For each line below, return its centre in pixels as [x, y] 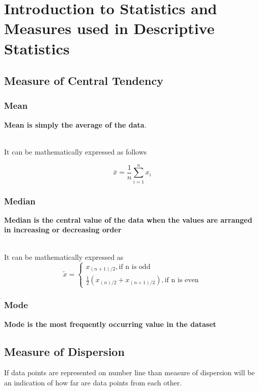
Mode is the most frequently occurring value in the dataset [110, 324]
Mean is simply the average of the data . [75, 124]
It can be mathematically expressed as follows [76, 151]
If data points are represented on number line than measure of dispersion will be [129, 372]
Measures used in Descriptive [109, 28]
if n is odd [135, 267]
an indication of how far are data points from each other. [93, 382]
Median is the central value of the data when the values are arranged [128, 219]
